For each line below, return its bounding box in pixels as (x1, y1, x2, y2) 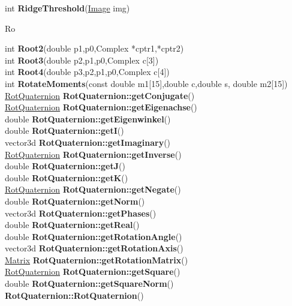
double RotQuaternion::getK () (5, 171, 128, 184)
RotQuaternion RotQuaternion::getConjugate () (5, 89, 195, 101)
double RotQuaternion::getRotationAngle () (5, 230, 182, 242)
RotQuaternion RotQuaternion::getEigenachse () (5, 101, 197, 113)
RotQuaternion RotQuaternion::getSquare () (5, 265, 180, 278)
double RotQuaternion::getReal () (5, 218, 140, 231)
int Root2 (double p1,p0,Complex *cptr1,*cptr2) (5, 42, 184, 55)
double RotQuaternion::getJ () (5, 160, 125, 172)
